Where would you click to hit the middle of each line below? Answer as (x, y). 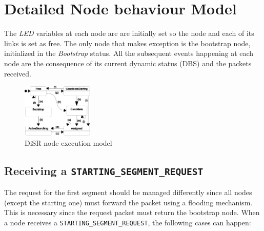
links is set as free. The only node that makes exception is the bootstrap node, (127, 43)
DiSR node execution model (68, 142)
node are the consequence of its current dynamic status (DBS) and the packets (128, 63)
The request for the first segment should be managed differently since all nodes (128, 192)
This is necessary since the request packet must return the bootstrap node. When (132, 212)
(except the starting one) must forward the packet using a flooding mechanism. (128, 202)
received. (18, 73)
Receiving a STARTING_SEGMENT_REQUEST (104, 170)
